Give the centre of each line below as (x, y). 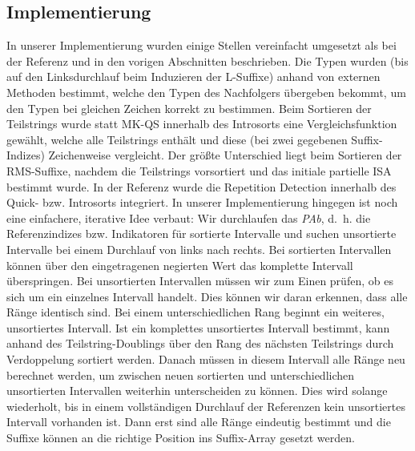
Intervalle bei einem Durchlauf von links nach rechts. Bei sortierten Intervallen (199, 249)
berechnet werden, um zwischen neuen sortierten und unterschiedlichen (181, 374)
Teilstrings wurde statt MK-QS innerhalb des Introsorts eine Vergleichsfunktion (202, 124)
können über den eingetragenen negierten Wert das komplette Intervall (180, 265)
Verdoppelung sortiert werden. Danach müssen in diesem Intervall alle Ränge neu (206, 359)
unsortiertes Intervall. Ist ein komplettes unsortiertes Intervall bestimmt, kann (198, 327)
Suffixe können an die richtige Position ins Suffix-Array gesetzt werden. (181, 438)
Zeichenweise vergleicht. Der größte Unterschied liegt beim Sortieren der (225, 155)
